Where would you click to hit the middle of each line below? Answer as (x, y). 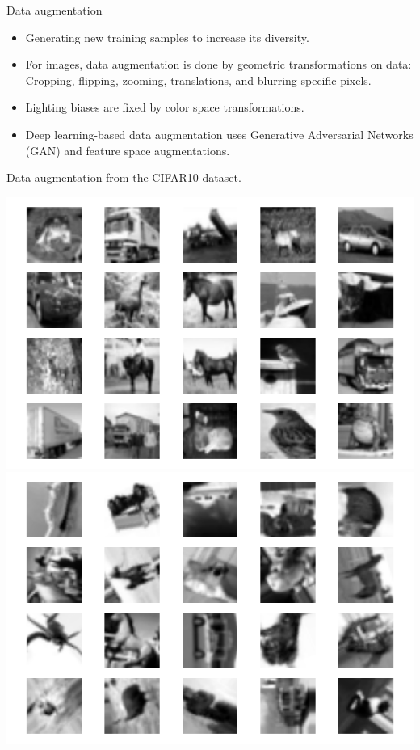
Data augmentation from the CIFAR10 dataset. (124, 177)
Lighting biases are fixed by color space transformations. (165, 107)
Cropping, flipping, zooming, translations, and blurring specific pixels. (198, 80)
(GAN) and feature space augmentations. (128, 150)
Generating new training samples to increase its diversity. (167, 37)
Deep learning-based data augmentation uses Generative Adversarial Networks (219, 134)
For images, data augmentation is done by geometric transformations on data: (218, 64)
